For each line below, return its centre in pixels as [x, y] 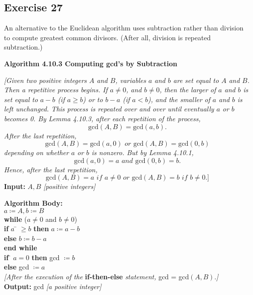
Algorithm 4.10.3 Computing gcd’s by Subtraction [91, 63]
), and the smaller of [179, 99]
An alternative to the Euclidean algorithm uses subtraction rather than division [124, 28]
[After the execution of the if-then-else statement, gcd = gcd [97, 277]
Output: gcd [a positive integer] [53, 286]
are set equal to [196, 80]
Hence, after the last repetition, [51, 169]
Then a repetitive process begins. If [56, 90]
